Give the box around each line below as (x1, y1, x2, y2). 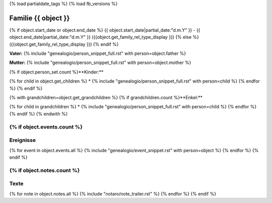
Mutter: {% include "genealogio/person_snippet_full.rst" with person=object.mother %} (9, 59, 191, 65)
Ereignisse (9, 137, 36, 144)
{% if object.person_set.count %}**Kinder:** (9, 69, 104, 75)
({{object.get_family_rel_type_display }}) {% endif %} (9, 41, 119, 47)
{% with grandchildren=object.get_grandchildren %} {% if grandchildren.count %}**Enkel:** (9, 95, 203, 101)
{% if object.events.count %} (9, 123, 83, 130)
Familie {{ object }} (9, 14, 70, 22)
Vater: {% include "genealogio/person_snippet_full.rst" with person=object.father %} (9, 50, 186, 56)
